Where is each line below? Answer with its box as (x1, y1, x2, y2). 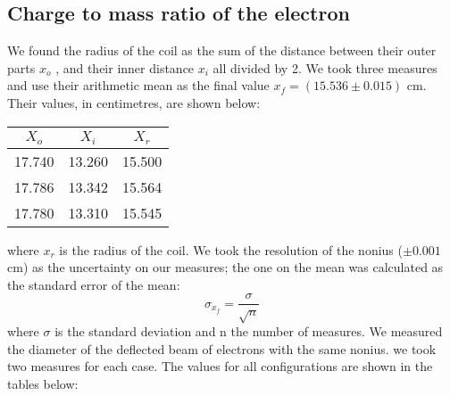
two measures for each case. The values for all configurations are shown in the (7, 357, 433, 375)
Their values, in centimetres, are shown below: (7, 93, 261, 111)
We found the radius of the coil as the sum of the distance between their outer (7, 41, 437, 60)
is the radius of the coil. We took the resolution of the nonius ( (59, 240, 403, 259)
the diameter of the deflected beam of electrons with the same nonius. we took (7, 339, 437, 358)
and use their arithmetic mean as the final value (7, 76, 270, 95)
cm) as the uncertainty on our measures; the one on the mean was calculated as (7, 258, 444, 276)
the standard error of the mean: (7, 275, 180, 293)
